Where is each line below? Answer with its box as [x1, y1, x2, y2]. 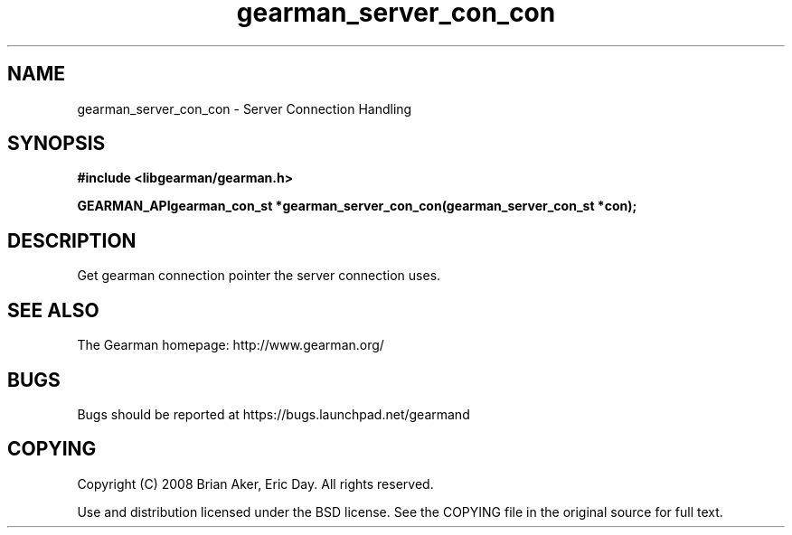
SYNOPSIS [7, 132, 106, 155]
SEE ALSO [7, 298, 99, 322]
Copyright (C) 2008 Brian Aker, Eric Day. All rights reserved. [77, 475, 434, 492]
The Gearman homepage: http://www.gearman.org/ [77, 337, 384, 353]
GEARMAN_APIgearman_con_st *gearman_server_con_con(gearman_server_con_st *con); [77, 198, 637, 214]
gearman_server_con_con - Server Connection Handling [77, 100, 412, 117]
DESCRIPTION [7, 229, 137, 252]
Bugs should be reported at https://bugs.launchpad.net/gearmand [77, 406, 470, 422]
